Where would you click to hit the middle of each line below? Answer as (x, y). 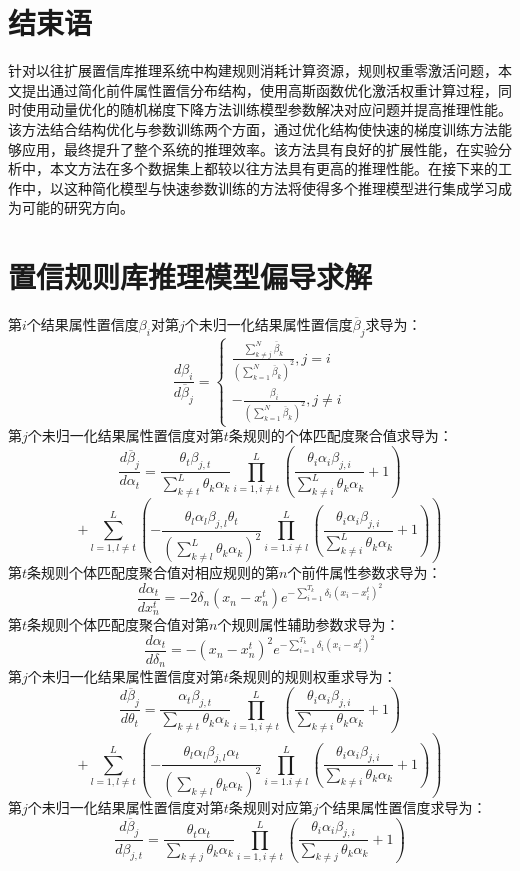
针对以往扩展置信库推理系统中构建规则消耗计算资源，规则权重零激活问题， (253, 70)
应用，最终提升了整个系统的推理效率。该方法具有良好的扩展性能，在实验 (259, 148)
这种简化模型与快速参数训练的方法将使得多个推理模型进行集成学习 (280, 187)
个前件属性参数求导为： (364, 572)
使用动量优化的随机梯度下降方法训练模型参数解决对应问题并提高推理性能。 (266, 109)
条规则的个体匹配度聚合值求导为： (340, 435)
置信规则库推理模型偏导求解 (190, 276)
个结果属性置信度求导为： (402, 806)
